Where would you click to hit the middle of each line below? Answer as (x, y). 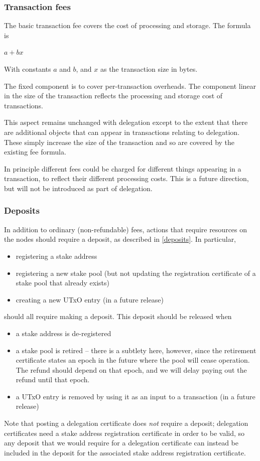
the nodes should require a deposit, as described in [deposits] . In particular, (120, 239)
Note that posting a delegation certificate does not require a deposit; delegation (126, 423)
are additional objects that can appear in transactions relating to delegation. (122, 132)
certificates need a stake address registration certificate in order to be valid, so (124, 433)
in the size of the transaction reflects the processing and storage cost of (113, 96)
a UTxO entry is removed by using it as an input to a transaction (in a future (136, 396)
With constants (28, 69)
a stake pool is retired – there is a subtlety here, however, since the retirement (136, 350)
